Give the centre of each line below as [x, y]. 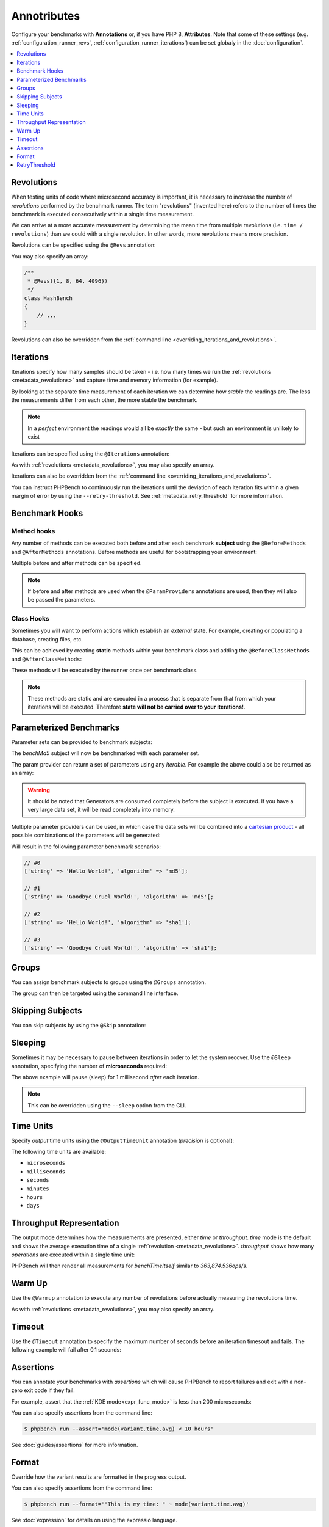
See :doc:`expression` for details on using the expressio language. [94, 1520]
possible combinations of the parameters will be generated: [86, 835]
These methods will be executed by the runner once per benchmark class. [104, 670]
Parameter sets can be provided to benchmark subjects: [82, 742]
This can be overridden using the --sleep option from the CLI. [107, 1105]
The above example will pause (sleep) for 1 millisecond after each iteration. [105, 1077]
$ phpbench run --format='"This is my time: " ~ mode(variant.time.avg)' [136, 1504]
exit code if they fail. [50, 1390]
